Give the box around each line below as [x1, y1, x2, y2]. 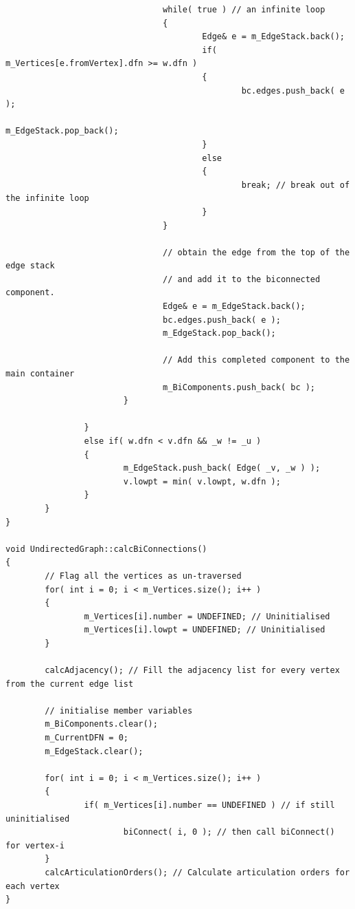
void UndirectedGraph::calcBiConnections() [5, 544, 207, 554]
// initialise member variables [45, 705, 193, 716]
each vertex [5, 881, 60, 891]
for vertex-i [5, 840, 65, 851]
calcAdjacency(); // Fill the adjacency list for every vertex [45, 665, 340, 676]
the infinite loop [5, 193, 89, 204]
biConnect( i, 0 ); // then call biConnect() [123, 827, 335, 837]
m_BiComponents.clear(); [45, 719, 158, 729]
